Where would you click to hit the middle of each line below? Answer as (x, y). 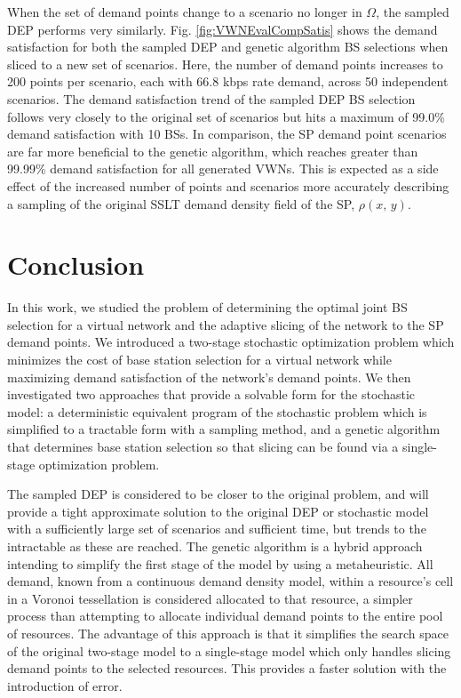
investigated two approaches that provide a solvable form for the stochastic (211, 394)
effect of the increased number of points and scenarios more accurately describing (228, 185)
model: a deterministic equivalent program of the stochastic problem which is (217, 411)
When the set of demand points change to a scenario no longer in (185, 12)
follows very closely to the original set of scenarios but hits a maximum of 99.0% (226, 116)
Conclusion (76, 265)
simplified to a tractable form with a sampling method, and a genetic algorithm (224, 429)
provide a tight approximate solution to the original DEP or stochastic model (218, 511)
